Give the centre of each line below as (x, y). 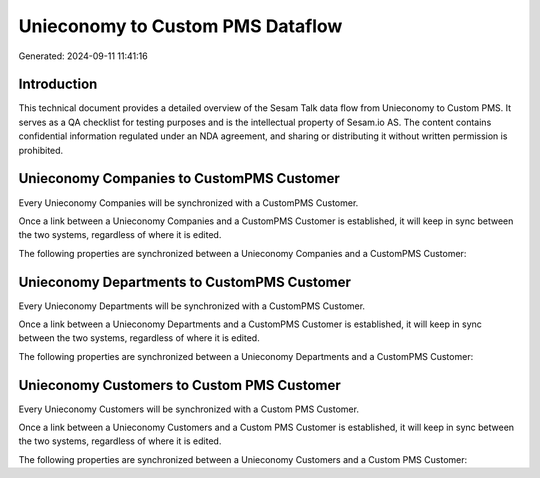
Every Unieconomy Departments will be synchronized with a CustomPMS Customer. (191, 306)
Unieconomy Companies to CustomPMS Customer (179, 178)
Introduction (58, 84)
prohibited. (41, 150)
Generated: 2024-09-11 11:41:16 (83, 56)
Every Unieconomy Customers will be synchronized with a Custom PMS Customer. (189, 409)
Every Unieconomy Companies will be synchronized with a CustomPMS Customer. (188, 202)
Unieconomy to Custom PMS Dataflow (180, 26)
